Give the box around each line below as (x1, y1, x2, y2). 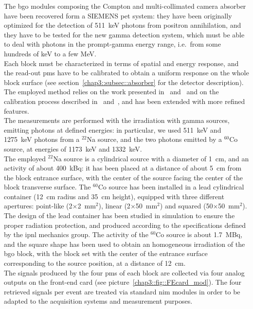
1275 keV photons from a (4, 134, 80, 144)
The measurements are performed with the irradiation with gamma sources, (4, 115, 230, 125)
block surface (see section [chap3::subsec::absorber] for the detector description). (4, 77, 244, 87)
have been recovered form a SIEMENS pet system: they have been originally (4, 10, 232, 20)
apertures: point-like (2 (4, 201, 72, 211)
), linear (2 (98, 201, 130, 211)
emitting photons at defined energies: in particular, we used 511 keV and (4, 124, 221, 135)
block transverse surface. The (4, 182, 91, 192)
